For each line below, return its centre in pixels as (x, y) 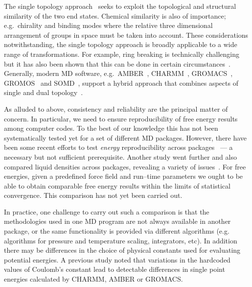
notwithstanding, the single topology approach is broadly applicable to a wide (121, 44)
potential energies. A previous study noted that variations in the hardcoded (117, 259)
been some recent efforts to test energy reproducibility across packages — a (118, 147)
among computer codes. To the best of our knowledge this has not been (111, 128)
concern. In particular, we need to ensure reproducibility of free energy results (121, 118)
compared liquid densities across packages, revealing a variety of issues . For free (125, 166)
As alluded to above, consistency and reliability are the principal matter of (116, 108)
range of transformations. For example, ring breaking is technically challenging (122, 54)
